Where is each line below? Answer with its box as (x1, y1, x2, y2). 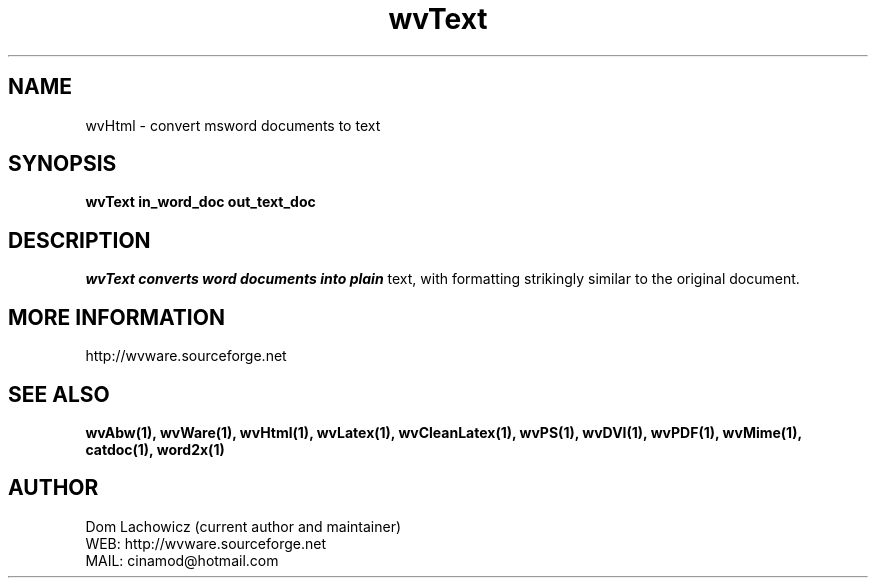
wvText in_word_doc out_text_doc (85, 193, 316, 211)
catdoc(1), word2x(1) (85, 440, 225, 458)
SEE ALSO (8, 381, 110, 407)
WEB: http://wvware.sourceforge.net (85, 534, 327, 552)
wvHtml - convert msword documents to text (85, 116, 381, 134)
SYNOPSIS (8, 151, 117, 177)
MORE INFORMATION (8, 304, 225, 330)
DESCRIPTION (8, 227, 151, 253)
